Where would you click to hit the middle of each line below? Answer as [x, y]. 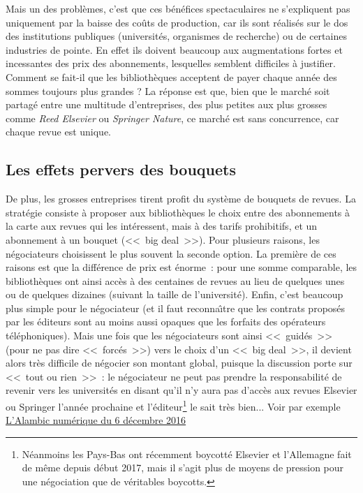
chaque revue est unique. [59, 132]
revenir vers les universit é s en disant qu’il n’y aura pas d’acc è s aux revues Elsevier [181, 390]
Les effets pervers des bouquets [121, 169]
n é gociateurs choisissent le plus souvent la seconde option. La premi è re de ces [171, 253]
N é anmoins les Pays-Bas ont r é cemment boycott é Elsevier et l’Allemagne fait [187, 454]
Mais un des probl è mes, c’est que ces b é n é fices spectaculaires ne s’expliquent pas [178, 8]
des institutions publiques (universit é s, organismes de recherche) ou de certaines [176, 36]
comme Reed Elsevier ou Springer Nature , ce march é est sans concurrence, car [172, 118]
